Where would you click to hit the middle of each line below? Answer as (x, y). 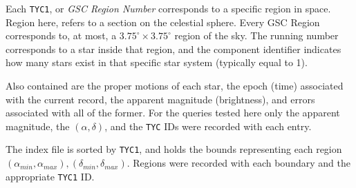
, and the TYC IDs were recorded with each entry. (208, 126)
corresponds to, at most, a (61, 35)
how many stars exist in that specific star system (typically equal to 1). (157, 62)
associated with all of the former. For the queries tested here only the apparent (173, 113)
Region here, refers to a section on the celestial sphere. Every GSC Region (163, 22)
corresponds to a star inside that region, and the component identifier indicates (174, 49)
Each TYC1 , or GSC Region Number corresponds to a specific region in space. (168, 8)
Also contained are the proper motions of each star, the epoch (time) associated (175, 86)
